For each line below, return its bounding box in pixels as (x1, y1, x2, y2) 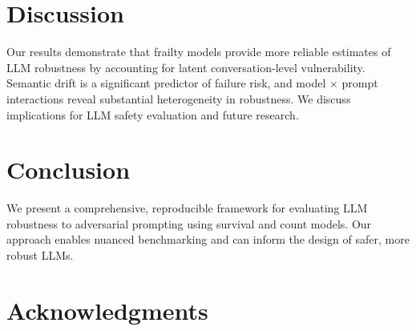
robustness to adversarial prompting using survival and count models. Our (6, 215, 372, 232)
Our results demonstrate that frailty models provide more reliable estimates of (6, 43, 391, 60)
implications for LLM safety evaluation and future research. (6, 106, 299, 123)
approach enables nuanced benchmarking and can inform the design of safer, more (6, 231, 410, 248)
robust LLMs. (6, 247, 74, 263)
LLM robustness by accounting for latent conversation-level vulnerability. (6, 59, 366, 75)
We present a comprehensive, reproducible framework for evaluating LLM (6, 200, 368, 216)
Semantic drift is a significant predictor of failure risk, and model (6, 75, 326, 91)
